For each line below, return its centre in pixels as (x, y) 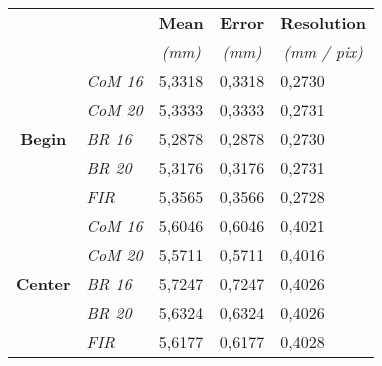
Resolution (323, 22)
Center (43, 283)
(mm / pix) (323, 51)
